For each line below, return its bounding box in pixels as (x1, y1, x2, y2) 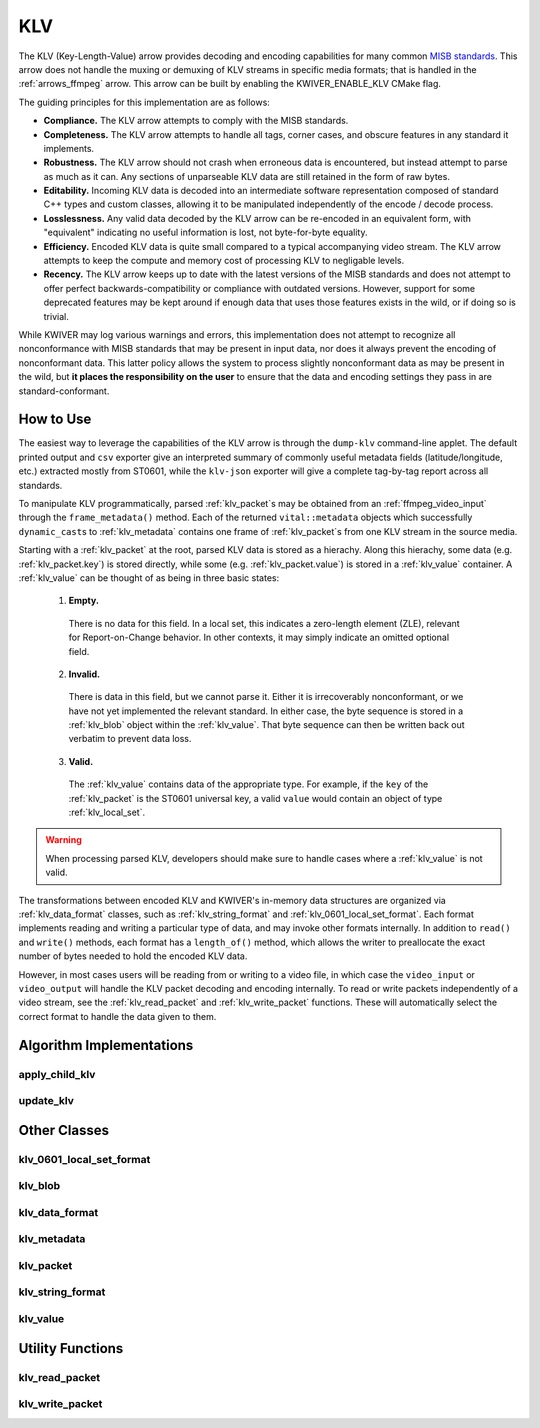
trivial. (43, 310, 69, 322)
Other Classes (18, 1121, 110, 1139)
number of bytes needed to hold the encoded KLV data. (18, 950, 248, 962)
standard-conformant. (18, 385, 110, 397)
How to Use (18, 411, 92, 428)
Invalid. (68, 668, 100, 680)
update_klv (18, 1094, 75, 1108)
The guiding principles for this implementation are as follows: (18, 96, 270, 108)
